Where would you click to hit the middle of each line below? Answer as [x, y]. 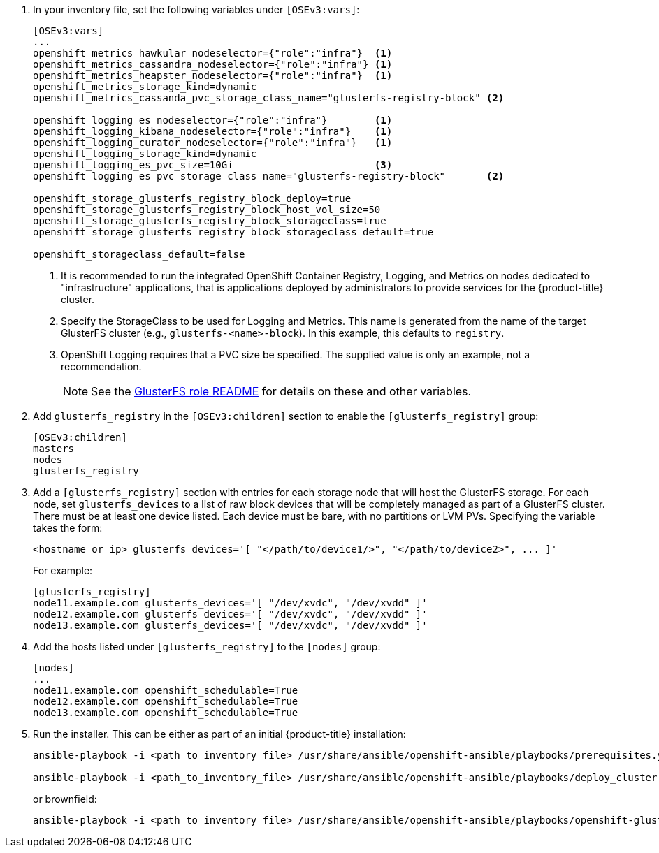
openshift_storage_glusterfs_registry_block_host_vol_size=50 [207, 210]
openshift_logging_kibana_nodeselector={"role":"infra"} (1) [213, 131]
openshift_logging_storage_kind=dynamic [145, 154]
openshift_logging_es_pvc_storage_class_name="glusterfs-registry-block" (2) [269, 176]
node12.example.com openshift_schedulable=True [166, 701]
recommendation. [101, 366]
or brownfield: [65, 799]
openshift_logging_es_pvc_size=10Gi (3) [213, 165]
